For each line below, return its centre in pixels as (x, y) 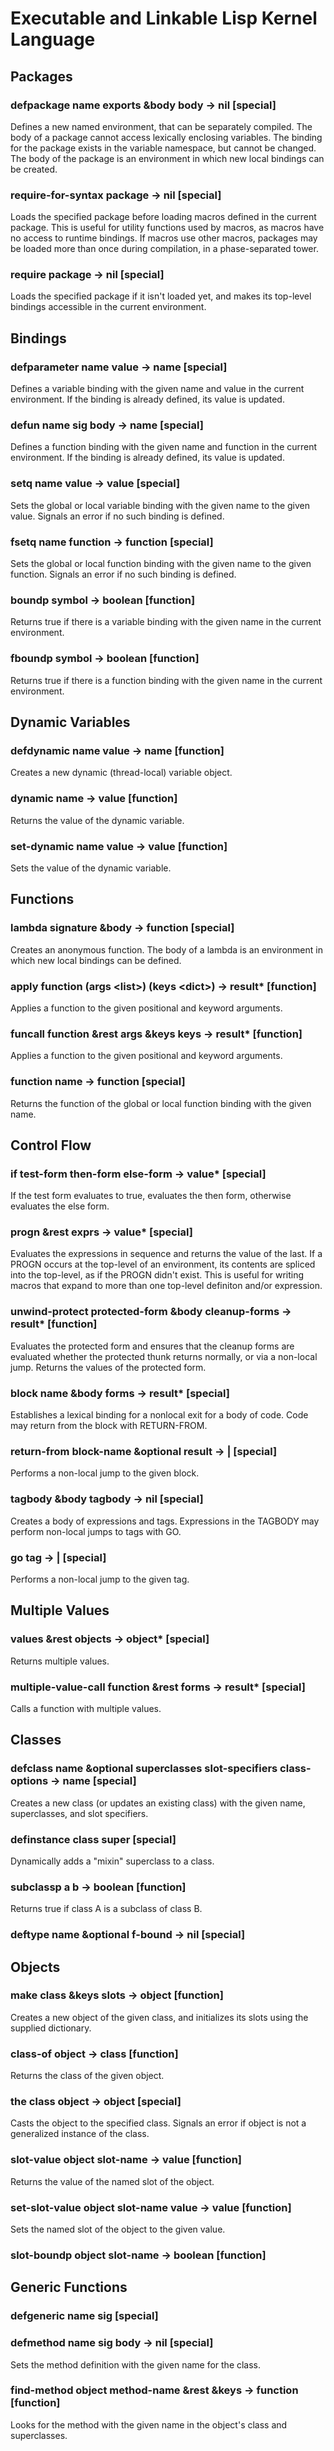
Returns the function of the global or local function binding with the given (161, 1103)
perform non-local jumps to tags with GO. (96, 1531)
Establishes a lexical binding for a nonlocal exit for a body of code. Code (159, 1415)
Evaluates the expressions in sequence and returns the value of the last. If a (166, 1254)
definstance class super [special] (93, 1839)
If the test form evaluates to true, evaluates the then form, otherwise (151, 1196)
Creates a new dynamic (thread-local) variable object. (121, 773)
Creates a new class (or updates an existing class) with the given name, (158, 1803)
